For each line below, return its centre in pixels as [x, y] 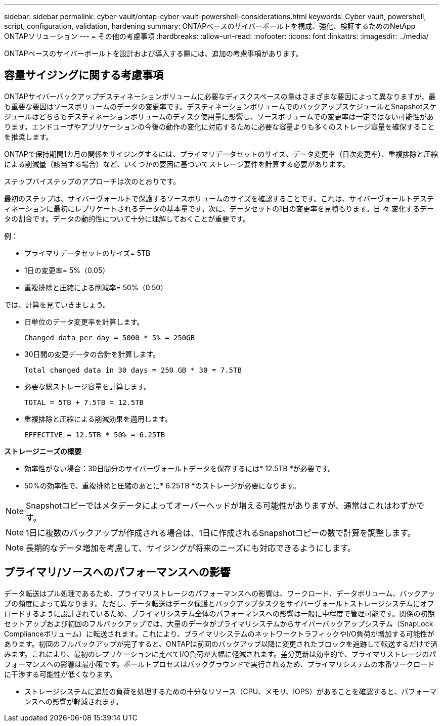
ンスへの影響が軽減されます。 [74, 701]
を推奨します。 [29, 137]
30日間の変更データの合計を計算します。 [92, 354]
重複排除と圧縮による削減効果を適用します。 [98, 419]
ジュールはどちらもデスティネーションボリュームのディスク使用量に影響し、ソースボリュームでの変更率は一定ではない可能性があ [219, 116]
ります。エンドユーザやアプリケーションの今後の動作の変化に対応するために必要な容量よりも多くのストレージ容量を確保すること [219, 126]
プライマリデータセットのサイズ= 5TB [87, 253]
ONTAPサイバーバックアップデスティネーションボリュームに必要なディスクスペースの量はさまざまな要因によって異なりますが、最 [220, 96]
